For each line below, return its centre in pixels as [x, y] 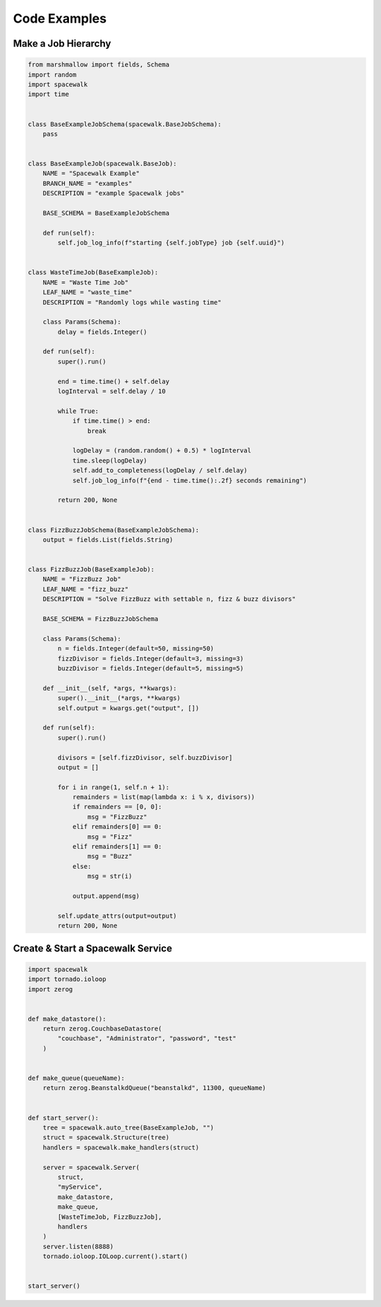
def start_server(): [63, 1118]
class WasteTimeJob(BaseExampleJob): [93, 273]
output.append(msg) [106, 896]
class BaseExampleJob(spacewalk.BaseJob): [102, 164]
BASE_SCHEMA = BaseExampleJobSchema [106, 213]
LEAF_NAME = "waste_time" [87, 292]
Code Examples [60, 18]
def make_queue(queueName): [76, 1078]
